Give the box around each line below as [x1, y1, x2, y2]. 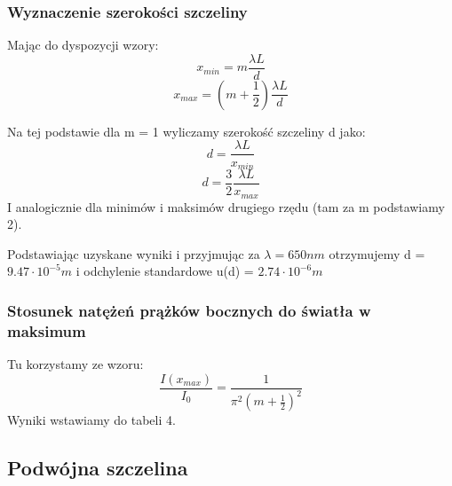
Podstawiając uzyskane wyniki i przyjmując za [7, 244, 260, 263]
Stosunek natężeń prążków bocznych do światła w [7, 299, 371, 321]
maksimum [7, 319, 86, 341]
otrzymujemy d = [329, 244, 425, 263]
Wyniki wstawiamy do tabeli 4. [7, 411, 176, 429]
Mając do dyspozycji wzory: [7, 35, 159, 54]
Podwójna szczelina [7, 454, 188, 481]
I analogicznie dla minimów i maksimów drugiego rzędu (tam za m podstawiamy [7, 197, 445, 216]
